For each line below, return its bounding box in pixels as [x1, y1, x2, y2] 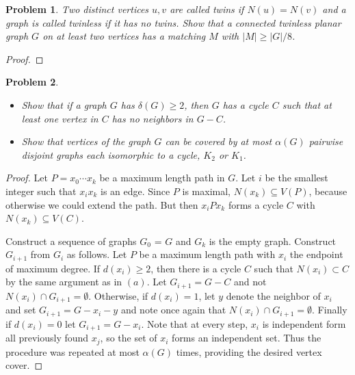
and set [5, 302, 36, 317]
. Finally [312, 302, 347, 317]
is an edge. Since [100, 183, 170, 198]
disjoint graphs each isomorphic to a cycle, [21, 147, 200, 161]
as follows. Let [66, 247, 127, 261]
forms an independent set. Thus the [172, 331, 321, 345]
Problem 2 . [5, 75, 59, 89]
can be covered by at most [165, 134, 272, 148]
